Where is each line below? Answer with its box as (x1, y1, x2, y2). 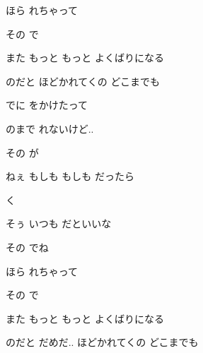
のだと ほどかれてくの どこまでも (6, 73, 161, 88)
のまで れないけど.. (6, 121, 94, 136)
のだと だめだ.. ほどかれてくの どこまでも (6, 335, 199, 349)
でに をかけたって (6, 97, 88, 112)
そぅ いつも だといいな (6, 216, 112, 231)
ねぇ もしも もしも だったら (6, 169, 134, 184)
